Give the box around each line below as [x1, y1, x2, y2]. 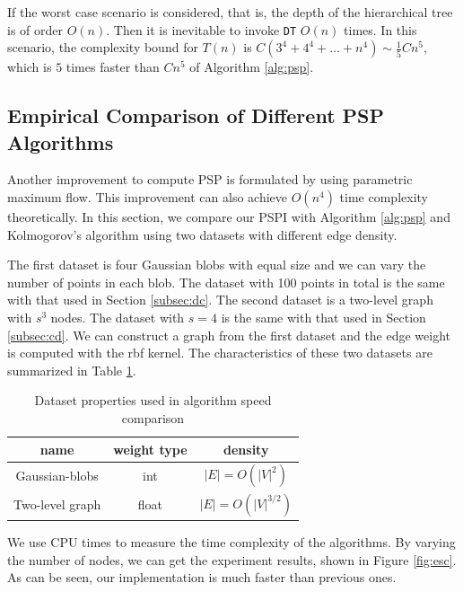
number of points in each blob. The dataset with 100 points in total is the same [7, 272, 445, 291]
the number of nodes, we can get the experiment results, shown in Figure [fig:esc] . [7, 550, 457, 569]
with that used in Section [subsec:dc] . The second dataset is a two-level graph [7, 290, 433, 309]
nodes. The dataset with [50, 308, 185, 326]
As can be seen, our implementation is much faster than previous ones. [7, 568, 397, 587]
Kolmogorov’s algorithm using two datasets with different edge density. [7, 225, 397, 243]
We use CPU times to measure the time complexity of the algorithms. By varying [7, 533, 456, 552]
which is [7, 57, 52, 76]
